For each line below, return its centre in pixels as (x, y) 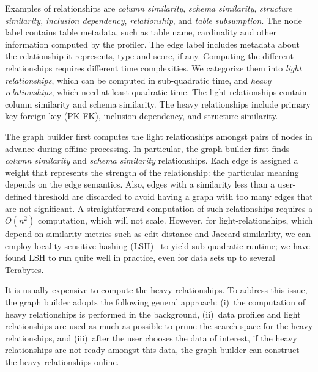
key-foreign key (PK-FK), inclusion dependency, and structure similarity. (142, 116)
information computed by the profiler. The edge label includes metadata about (153, 44)
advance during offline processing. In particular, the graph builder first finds (147, 148)
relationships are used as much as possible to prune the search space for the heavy (159, 326)
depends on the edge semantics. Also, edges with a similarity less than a (140, 184)
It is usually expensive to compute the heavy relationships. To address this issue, (156, 290)
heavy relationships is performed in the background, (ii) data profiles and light (153, 314)
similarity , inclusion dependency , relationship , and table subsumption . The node (153, 20)
